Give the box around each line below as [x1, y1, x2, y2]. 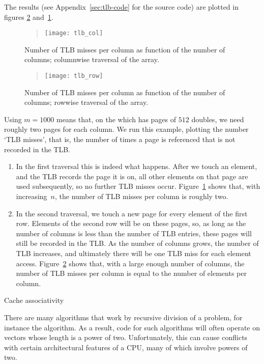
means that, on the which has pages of [56, 114, 177, 124]
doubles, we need [191, 114, 244, 124]
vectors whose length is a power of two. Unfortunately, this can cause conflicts [4, 332, 248, 343]
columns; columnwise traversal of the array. [24, 54, 159, 65]
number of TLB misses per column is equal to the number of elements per [16, 268, 247, 278]
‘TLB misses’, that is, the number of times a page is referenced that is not [4, 134, 236, 145]
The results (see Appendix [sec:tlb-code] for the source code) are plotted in [4, 2, 239, 12]
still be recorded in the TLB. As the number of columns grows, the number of [16, 238, 259, 248]
